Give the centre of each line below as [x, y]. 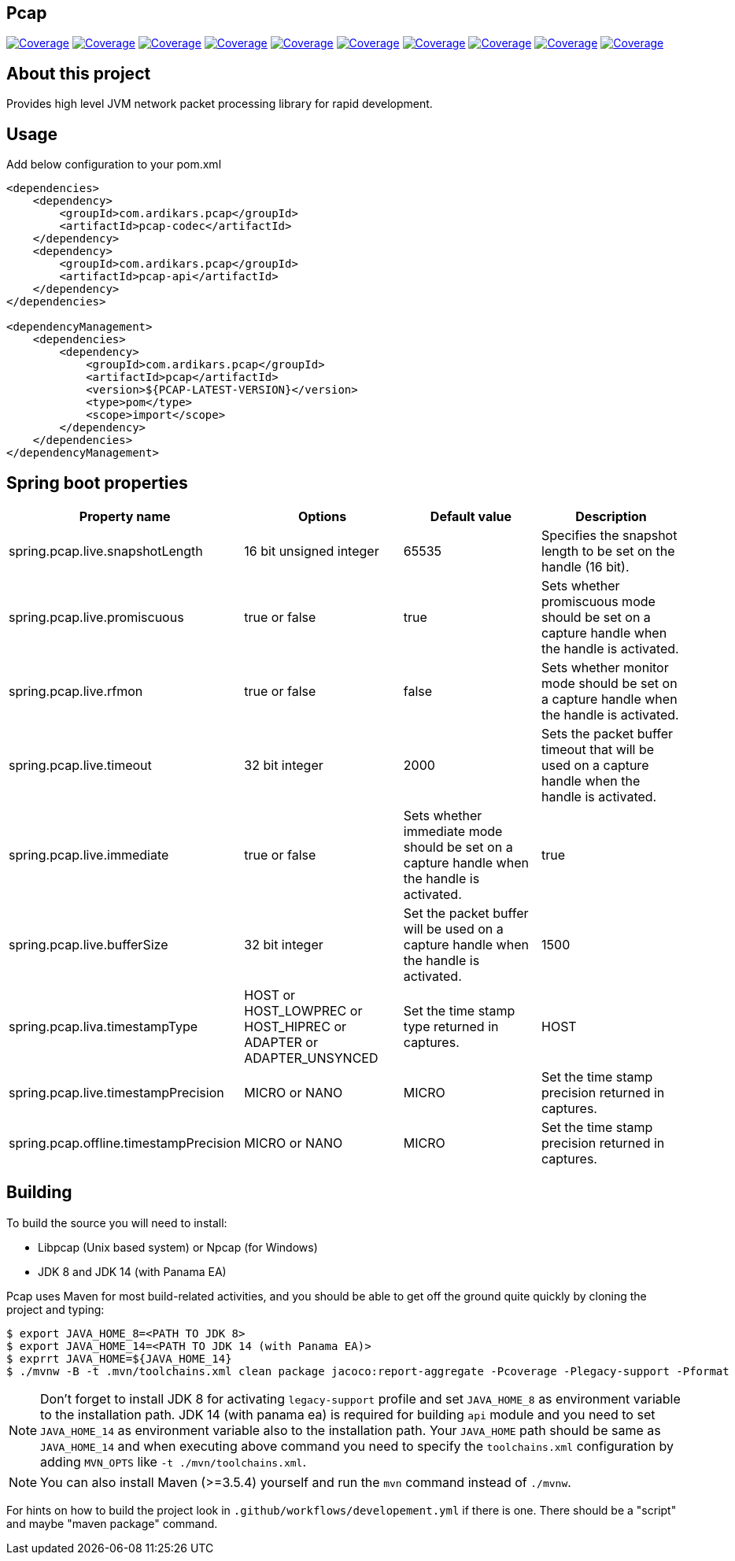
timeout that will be [598, 749]
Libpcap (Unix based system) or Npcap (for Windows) [178, 1247]
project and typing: [55, 1309]
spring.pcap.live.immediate [89, 854]
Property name [125, 516]
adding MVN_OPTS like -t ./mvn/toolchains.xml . [174, 1461]
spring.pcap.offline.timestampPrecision [125, 1143]
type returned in [451, 1026]
